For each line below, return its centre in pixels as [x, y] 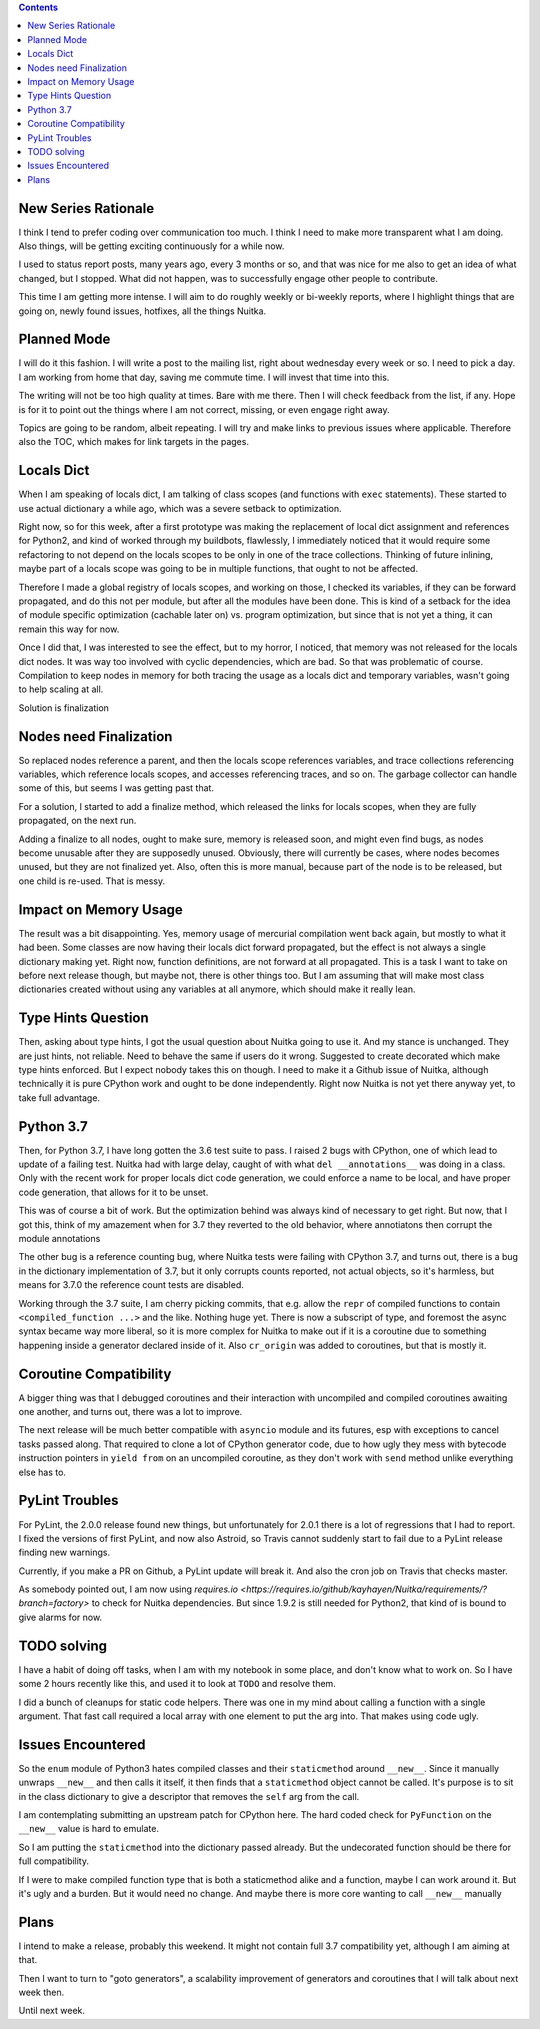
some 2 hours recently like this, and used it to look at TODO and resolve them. [177, 1684]
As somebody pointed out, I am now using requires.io [128, 1589]
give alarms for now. [60, 1617]
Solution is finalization [64, 707]
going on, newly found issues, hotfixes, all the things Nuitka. [142, 311]
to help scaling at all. [61, 689]
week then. [41, 1992]
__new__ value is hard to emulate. [89, 1829]
